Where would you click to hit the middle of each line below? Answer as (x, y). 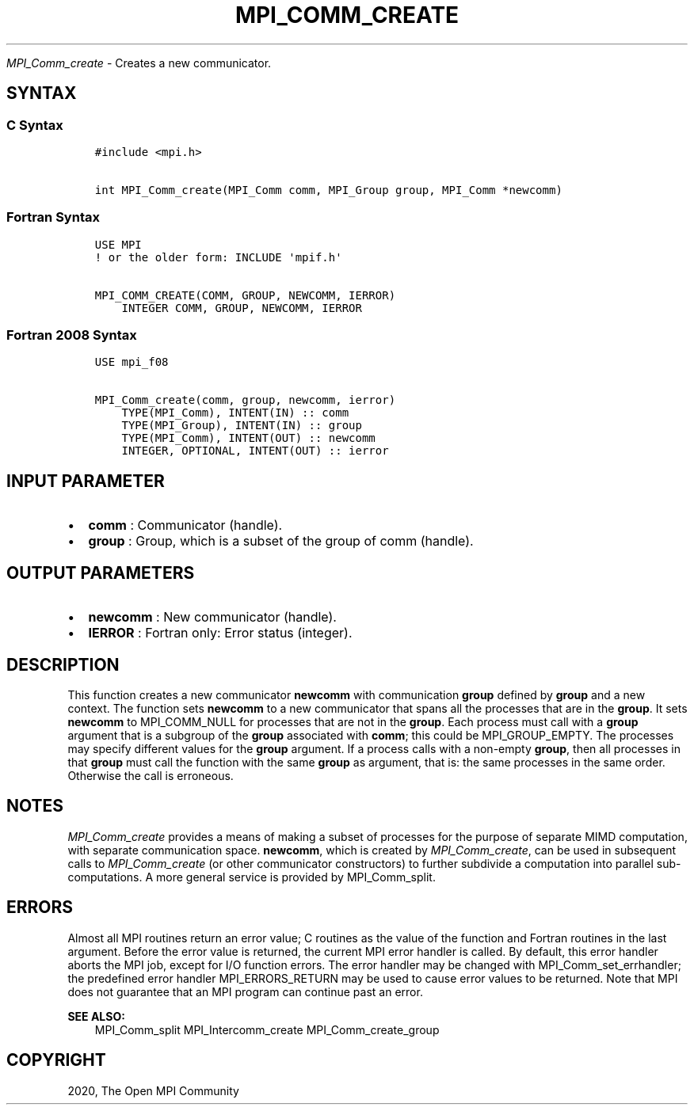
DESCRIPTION (63, 664)
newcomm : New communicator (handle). (212, 617)
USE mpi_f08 (132, 362)
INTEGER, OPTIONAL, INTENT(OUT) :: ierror (255, 451)
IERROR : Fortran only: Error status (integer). (220, 633)
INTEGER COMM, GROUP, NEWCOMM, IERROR (242, 308)
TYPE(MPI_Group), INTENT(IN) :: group (242, 426)
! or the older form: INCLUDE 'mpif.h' (218, 257)
